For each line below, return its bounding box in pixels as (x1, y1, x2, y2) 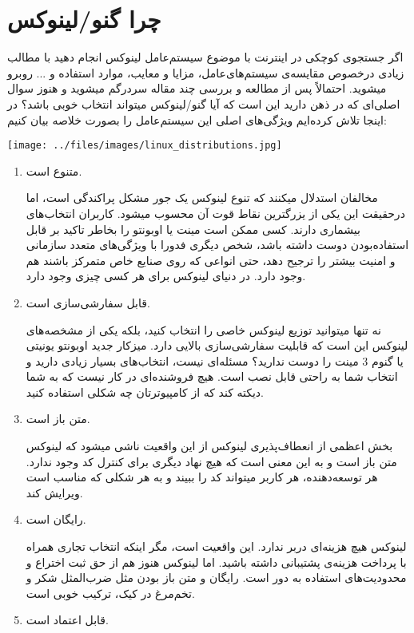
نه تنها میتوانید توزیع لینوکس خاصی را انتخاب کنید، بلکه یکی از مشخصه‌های (26, 321, 381, 338)
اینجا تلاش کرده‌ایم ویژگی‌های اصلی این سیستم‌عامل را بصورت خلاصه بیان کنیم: (7, 111, 387, 128)
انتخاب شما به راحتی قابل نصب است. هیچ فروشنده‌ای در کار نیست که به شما (26, 368, 398, 385)
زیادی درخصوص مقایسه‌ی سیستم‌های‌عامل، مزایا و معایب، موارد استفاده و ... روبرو (7, 64, 404, 81)
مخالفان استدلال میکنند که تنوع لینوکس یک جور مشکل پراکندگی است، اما (26, 189, 378, 206)
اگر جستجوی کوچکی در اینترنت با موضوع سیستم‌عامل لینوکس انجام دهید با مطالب (7, 49, 404, 65)
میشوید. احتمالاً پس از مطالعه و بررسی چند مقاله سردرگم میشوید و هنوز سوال (7, 80, 387, 97)
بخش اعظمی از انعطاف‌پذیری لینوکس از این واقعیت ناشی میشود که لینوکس (26, 437, 393, 454)
